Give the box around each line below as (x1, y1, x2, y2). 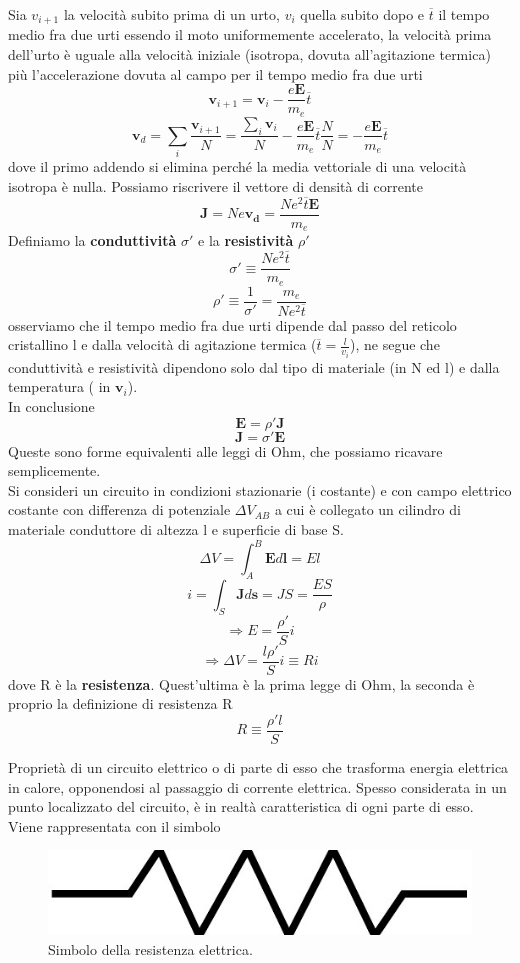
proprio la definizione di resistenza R (8, 693, 233, 714)
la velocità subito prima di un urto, (63, 4, 280, 24)
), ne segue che (349, 334, 440, 355)
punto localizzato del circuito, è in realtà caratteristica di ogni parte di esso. (8, 796, 474, 817)
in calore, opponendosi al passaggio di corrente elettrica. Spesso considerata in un (8, 776, 507, 797)
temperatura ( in (8, 376, 111, 397)
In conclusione (8, 395, 95, 416)
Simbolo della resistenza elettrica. (48, 938, 253, 959)
